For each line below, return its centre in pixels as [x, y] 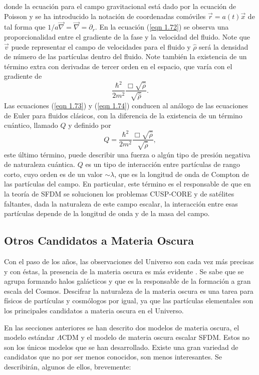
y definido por [90, 125]
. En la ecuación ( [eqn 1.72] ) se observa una [162, 27]
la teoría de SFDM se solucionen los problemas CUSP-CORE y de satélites [119, 194]
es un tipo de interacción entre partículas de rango [163, 164]
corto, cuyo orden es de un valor [53, 174]
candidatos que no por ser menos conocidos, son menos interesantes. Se [113, 357]
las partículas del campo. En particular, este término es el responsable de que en [127, 184]
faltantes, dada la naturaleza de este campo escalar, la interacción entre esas [121, 203]
